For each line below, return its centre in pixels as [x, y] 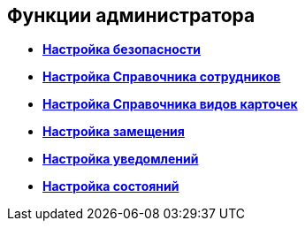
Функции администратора [131, 15]
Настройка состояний [111, 186]
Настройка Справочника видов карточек [170, 104]
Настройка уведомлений [121, 159]
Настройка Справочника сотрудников [162, 77]
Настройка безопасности [122, 49]
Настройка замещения [114, 132]
